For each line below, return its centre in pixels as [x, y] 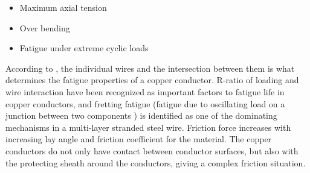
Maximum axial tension [63, 7]
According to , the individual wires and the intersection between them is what [150, 68]
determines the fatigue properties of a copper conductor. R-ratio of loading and [152, 80]
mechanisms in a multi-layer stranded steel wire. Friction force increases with [148, 127]
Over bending [45, 27]
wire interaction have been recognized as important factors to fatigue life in [145, 91]
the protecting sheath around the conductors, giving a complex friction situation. [156, 162]
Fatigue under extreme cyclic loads [84, 48]
